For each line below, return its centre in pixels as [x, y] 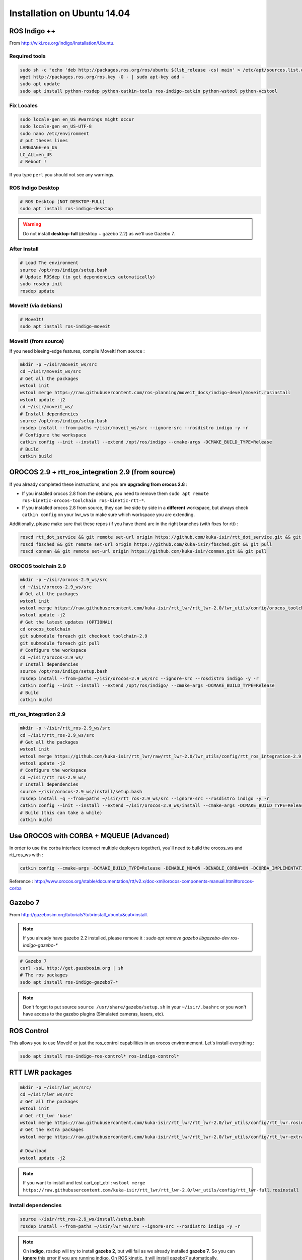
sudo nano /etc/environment [54, 133]
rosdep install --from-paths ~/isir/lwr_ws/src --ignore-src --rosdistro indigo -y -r [130, 1226]
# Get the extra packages [52, 1130]
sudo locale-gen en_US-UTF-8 [56, 127]
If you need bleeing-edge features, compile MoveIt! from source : [77, 351]
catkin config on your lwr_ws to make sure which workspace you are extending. [108, 515]
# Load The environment [49, 263]
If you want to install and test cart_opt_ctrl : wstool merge [84, 1183]
